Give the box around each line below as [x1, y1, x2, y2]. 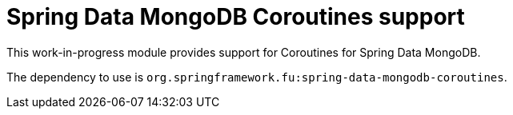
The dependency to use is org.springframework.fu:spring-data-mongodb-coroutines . [6, 69, 507, 84]
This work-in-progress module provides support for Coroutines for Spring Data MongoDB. [6, 45, 481, 59]
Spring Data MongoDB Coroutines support [6, 3, 465, 30]
